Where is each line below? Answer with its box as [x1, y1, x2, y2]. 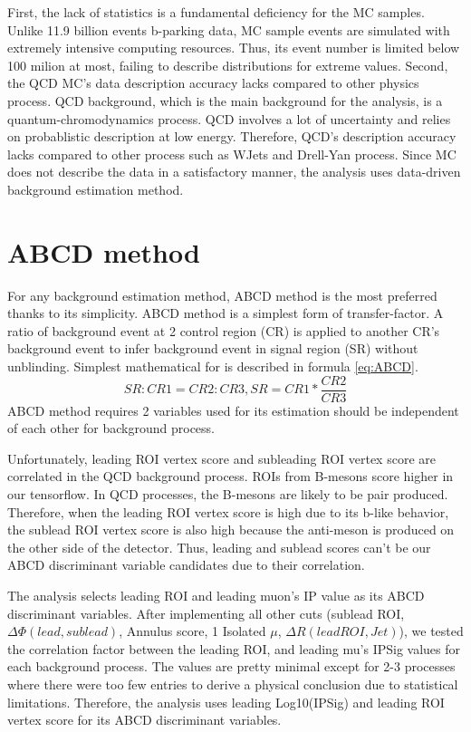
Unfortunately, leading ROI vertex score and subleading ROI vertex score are [7, 448, 436, 467]
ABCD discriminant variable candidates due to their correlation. [7, 555, 365, 574]
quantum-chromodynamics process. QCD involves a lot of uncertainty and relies [7, 109, 451, 128]
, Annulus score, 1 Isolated [119, 621, 266, 640]
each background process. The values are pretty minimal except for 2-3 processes [7, 657, 456, 676]
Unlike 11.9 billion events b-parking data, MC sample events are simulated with [7, 20, 450, 39]
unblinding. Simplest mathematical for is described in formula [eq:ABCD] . [7, 357, 418, 376]
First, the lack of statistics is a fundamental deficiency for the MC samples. [7, 3, 425, 21]
